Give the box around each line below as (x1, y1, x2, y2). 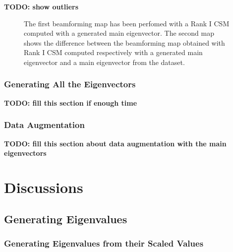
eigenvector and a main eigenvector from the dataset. (24, 57, 185, 67)
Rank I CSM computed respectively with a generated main (24, 47, 203, 58)
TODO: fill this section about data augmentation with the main (4, 138, 227, 148)
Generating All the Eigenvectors (4, 78, 136, 90)
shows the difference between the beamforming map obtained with (24, 37, 225, 48)
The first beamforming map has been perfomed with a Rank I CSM (24, 18, 230, 28)
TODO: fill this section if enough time (4, 97, 137, 108)
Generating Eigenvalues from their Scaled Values (4, 237, 204, 249)
